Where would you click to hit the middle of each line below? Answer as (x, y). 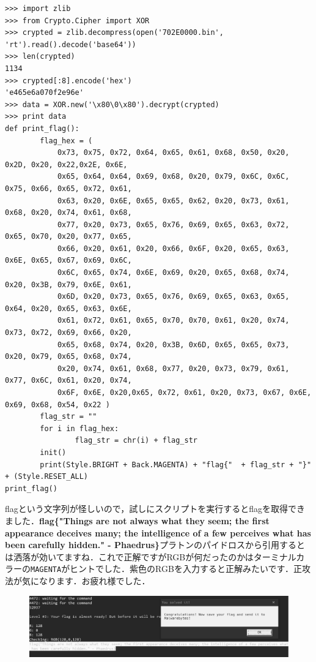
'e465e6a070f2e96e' (44, 93)
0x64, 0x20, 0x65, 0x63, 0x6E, (68, 308)
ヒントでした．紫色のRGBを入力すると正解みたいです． (182, 569)
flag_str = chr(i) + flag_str (136, 441)
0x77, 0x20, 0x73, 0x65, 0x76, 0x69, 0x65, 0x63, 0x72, (173, 224)
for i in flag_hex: (79, 428)
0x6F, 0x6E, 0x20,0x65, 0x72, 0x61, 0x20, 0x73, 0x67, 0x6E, (184, 393)
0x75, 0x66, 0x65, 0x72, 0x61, (68, 188)
